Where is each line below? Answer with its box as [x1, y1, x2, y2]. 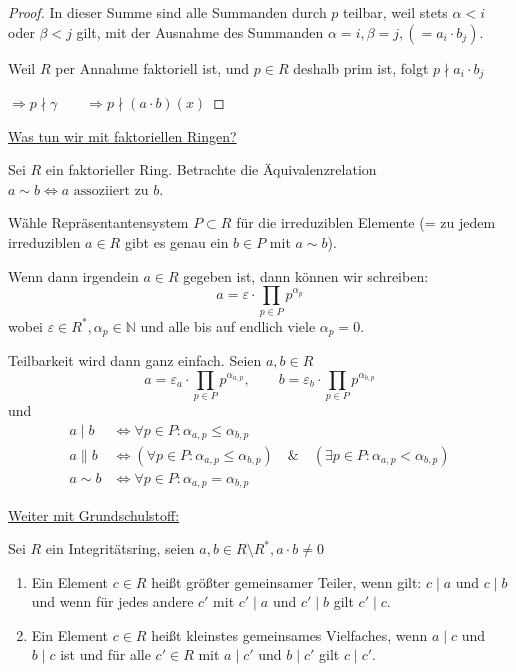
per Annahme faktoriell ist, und [55, 57, 250, 78]
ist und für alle [60, 644, 151, 665]
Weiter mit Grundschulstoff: [8, 504, 180, 525]
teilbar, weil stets [343, 2, 448, 22]
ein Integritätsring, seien [45, 538, 195, 559]
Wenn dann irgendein [8, 265, 139, 286]
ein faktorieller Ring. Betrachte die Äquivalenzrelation [45, 159, 377, 180]
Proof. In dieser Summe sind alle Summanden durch [8, 2, 327, 22]
